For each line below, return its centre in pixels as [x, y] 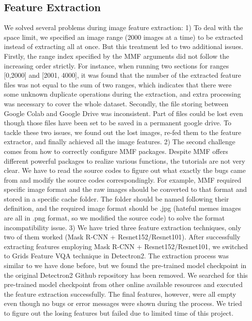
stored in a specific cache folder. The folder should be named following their [117, 198]
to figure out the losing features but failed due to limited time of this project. [119, 313]
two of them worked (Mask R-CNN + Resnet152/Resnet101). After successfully [122, 237]
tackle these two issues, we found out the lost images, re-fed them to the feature [123, 132]
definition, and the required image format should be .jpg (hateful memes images [123, 208]
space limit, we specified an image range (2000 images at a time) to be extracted [124, 37]
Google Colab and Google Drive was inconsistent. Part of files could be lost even [124, 113]
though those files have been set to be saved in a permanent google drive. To [118, 123]
